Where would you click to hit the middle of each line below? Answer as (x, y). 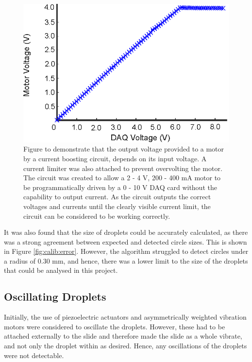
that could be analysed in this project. (61, 270)
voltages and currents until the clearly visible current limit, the (117, 206)
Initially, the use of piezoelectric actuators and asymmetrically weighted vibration (125, 317)
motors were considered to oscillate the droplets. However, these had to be (115, 326)
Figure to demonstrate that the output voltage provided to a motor (124, 149)
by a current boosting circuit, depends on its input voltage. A (115, 158)
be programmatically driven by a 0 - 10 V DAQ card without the (120, 187)
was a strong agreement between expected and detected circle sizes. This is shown (126, 241)
